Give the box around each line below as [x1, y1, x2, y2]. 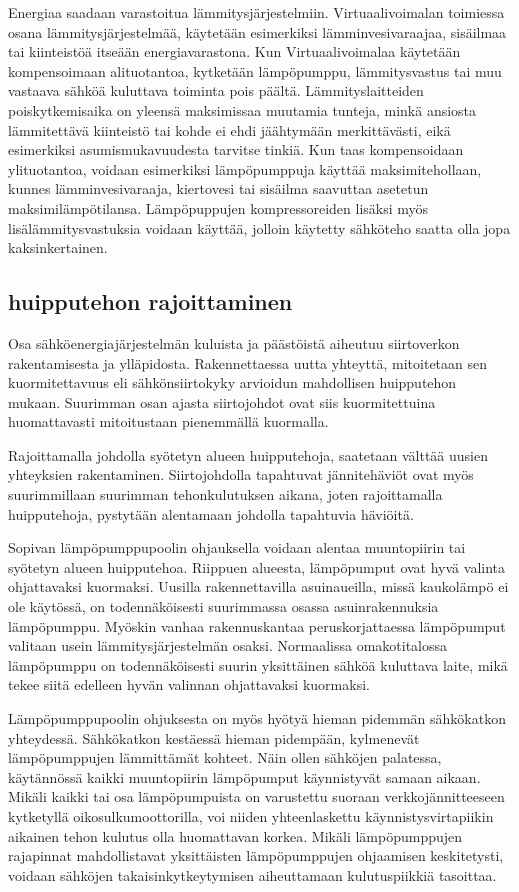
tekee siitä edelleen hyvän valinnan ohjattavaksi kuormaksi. [8, 674, 370, 695]
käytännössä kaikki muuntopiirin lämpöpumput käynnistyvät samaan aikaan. [8, 766, 481, 787]
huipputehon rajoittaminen [8, 286, 293, 317]
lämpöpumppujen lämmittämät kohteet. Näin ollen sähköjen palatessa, [8, 747, 442, 768]
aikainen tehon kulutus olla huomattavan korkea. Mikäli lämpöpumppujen [8, 825, 463, 846]
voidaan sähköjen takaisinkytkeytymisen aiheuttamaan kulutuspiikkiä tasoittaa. [8, 864, 497, 885]
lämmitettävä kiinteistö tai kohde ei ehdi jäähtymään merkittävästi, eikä [8, 119, 451, 140]
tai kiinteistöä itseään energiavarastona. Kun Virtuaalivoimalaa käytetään [8, 41, 461, 62]
